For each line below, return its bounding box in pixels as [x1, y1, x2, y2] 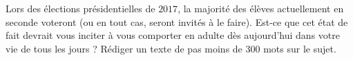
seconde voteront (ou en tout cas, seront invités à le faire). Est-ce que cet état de [6, 14, 348, 29]
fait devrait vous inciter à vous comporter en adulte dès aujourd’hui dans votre [6, 28, 340, 42]
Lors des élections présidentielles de [6, 1, 155, 15]
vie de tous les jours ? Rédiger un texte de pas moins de [6, 41, 242, 55]
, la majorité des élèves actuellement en [178, 1, 344, 15]
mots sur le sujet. [263, 41, 336, 55]
